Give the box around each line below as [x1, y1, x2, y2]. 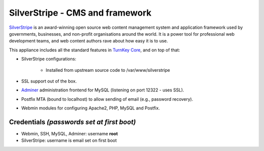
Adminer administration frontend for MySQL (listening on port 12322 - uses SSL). [21, 87, 184, 93]
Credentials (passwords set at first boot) [9, 118, 136, 126]
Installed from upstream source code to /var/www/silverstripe [45, 67, 171, 73]
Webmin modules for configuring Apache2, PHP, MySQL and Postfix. [21, 105, 160, 111]
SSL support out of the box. [21, 78, 77, 84]
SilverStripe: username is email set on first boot [21, 137, 117, 144]
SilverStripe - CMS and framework [9, 7, 152, 18]
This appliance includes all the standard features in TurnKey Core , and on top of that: [9, 47, 180, 53]
